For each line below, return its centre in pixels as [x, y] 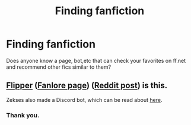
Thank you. [23, 115]
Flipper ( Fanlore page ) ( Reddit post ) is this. [87, 86]
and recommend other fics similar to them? [59, 67]
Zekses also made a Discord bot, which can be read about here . [84, 100]
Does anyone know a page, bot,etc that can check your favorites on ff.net [96, 60]
